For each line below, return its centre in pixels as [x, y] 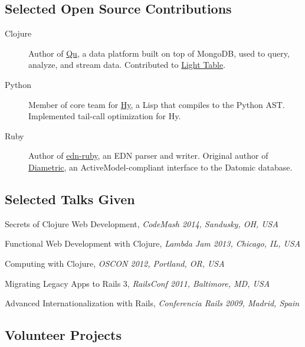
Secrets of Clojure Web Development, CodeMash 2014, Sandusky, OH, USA [142, 223]
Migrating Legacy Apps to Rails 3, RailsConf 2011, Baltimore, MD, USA [137, 283]
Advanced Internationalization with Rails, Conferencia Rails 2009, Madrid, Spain [152, 303]
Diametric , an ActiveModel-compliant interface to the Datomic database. [160, 167]
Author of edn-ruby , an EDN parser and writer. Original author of [148, 156]
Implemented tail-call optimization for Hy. [105, 116]
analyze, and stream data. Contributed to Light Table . [127, 65]
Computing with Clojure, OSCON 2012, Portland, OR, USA [115, 263]
